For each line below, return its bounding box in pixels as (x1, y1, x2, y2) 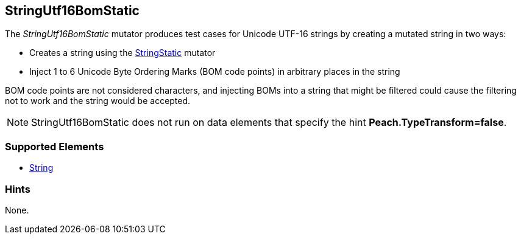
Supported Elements (5, 140, 104, 153)
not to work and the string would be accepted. (5, 95, 191, 106)
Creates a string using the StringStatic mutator (29, 47, 216, 58)
